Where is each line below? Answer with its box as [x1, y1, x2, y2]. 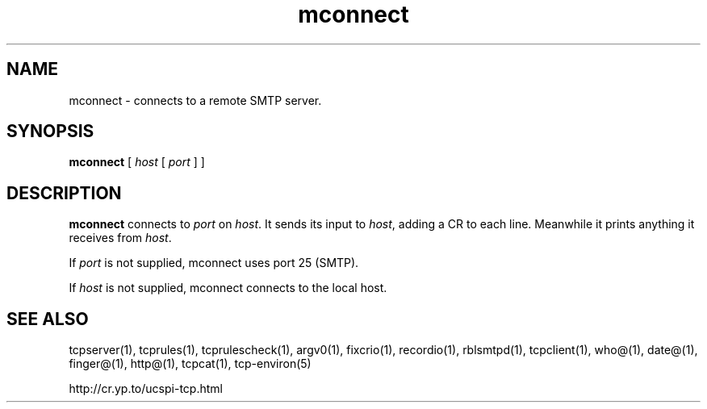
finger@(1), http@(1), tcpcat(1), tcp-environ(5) [69, 357, 312, 371]
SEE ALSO [6, 308, 89, 329]
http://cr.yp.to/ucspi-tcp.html [69, 382, 223, 396]
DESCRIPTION [6, 182, 122, 203]
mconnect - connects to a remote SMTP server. [69, 93, 322, 107]
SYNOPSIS [6, 121, 94, 142]
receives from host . [69, 231, 172, 245]
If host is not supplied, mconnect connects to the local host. [69, 281, 387, 295]
